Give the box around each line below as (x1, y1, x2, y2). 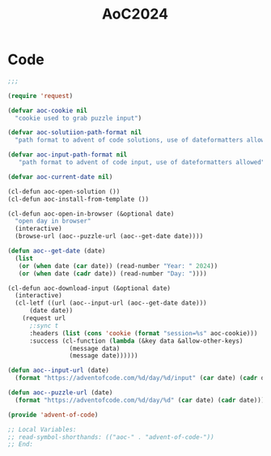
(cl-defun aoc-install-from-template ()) (7, 195, 150, 203)
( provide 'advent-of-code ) (7, 411, 99, 419)
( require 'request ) (7, 92, 74, 100)
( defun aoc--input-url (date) (7, 366, 110, 375)
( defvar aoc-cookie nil (7, 106, 88, 114)
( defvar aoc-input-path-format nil (7, 151, 128, 159)
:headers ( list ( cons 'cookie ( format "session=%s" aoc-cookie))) (28, 329, 258, 337)
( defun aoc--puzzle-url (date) (7, 389, 113, 397)
